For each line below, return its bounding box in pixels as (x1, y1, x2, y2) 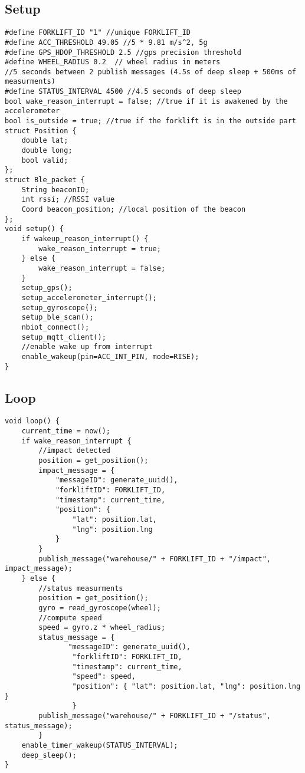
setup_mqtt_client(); (21, 333, 106, 341)
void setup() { (5, 225, 64, 233)
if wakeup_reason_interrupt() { (21, 234, 149, 243)
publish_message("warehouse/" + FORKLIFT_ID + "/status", (38, 712, 271, 721)
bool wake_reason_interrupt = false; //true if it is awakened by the (5, 97, 288, 106)
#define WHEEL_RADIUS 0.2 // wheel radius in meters (5, 58, 221, 67)
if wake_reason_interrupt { (21, 436, 132, 445)
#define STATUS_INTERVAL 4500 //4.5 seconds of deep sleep (5, 87, 241, 96)
